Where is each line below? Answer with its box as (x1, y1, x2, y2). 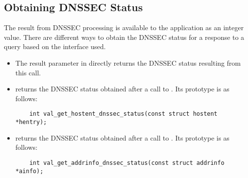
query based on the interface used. (4, 41, 106, 52)
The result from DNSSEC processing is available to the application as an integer (4, 22, 244, 33)
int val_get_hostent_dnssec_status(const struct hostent (29, 110, 218, 118)
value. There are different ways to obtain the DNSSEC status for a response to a (4, 32, 245, 42)
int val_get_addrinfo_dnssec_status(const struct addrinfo (29, 159, 225, 166)
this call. (15, 67, 41, 77)
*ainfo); (15, 167, 44, 175)
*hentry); (15, 119, 47, 126)
